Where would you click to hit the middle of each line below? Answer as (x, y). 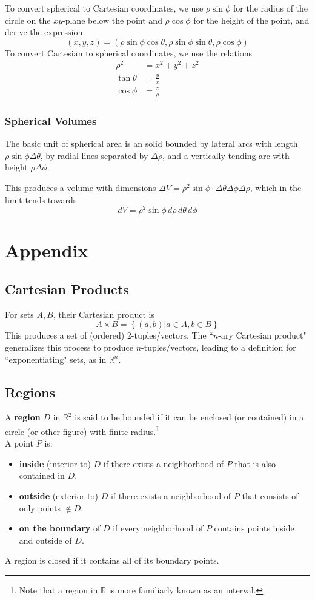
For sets (19, 314)
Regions (30, 392)
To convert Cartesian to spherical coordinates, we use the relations (129, 52)
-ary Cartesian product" (262, 335)
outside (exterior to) (59, 496)
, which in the (276, 188)
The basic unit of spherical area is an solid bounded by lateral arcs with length (151, 143)
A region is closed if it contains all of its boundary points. (112, 560)
